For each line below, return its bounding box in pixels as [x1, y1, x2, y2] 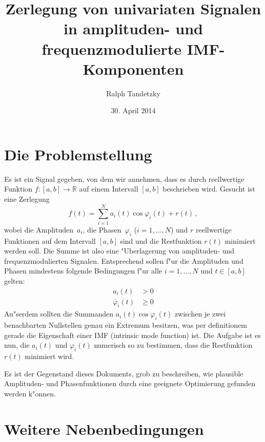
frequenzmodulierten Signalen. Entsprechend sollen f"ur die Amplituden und [4, 255, 243, 266]
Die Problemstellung [4, 143, 152, 164]
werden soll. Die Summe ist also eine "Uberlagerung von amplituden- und [4, 245, 235, 256]
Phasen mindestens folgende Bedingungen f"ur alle [4, 265, 162, 276]
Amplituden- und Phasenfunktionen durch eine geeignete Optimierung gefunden [4, 378, 256, 389]
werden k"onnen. [4, 388, 56, 398]
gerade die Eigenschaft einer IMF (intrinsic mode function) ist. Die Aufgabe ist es [4, 329, 261, 340]
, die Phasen [83, 224, 121, 235]
